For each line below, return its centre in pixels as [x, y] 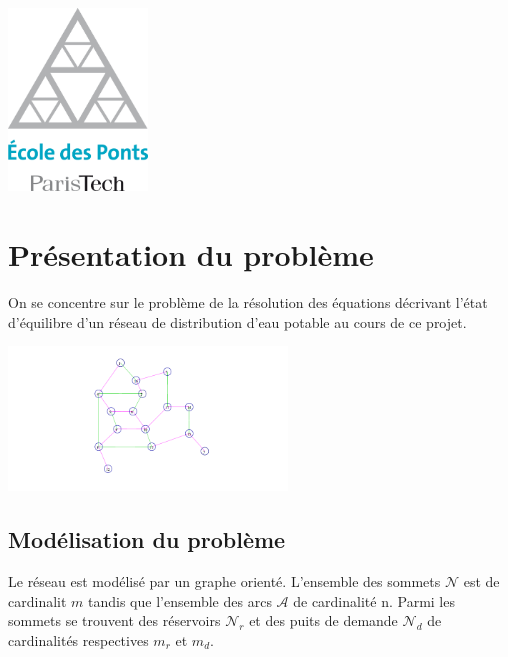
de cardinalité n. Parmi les [374, 600]
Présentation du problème [191, 254]
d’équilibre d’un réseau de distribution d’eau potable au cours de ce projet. [237, 321]
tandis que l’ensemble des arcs [180, 600]
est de [481, 581]
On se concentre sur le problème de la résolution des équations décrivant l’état [248, 302]
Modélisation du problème [147, 539]
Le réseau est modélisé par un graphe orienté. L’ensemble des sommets [224, 581]
